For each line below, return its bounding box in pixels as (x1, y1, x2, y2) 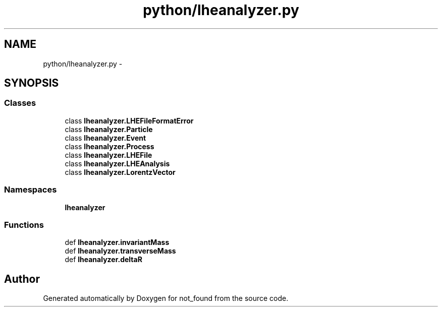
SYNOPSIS (4, 77, 59, 90)
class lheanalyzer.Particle (65, 125, 153, 134)
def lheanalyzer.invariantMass (65, 238, 170, 247)
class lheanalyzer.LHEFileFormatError (65, 116, 194, 125)
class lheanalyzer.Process (65, 142, 154, 151)
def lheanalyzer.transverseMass (65, 246, 176, 256)
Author (4, 272, 40, 285)
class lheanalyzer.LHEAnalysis (65, 159, 170, 168)
